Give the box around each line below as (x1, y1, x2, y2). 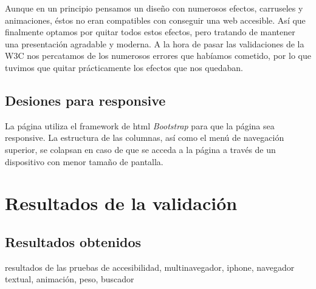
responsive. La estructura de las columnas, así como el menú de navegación (5, 131, 284, 144)
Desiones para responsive (5, 90, 166, 109)
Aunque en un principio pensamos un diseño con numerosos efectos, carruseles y (5, 2, 303, 14)
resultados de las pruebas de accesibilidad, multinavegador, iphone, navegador (5, 260, 295, 273)
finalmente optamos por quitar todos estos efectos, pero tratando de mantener (5, 25, 295, 38)
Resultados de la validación (5, 191, 238, 216)
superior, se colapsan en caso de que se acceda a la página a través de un (5, 143, 276, 155)
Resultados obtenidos (5, 232, 142, 251)
